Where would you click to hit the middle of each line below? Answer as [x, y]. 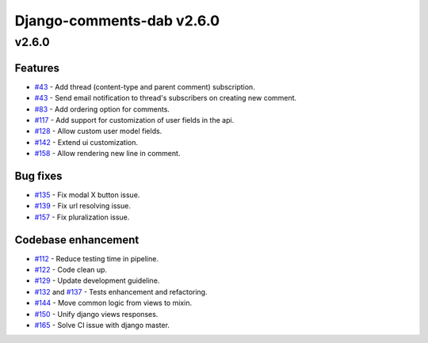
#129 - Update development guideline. [97, 280]
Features [37, 68]
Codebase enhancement [77, 240]
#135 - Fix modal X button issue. [87, 195]
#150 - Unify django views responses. [96, 314]
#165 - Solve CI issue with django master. [102, 325]
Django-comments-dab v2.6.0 [117, 21]
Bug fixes [38, 175]
